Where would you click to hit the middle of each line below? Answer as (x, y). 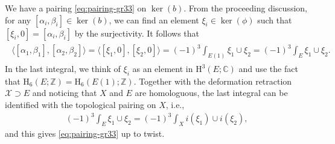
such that (275, 19)
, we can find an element (154, 19)
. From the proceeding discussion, (245, 8)
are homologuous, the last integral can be (211, 93)
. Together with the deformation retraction (213, 81)
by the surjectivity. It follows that (137, 33)
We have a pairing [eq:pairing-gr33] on (76, 8)
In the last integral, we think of (63, 69)
